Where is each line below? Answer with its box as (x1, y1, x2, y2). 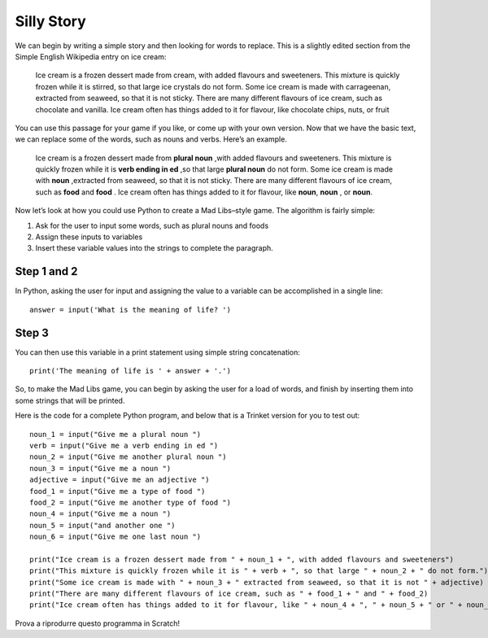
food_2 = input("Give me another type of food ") (29, 497, 232, 507)
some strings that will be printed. (15, 395, 125, 405)
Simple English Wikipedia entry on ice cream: (15, 51, 167, 61)
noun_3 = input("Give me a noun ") (29, 464, 172, 473)
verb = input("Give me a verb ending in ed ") (29, 440, 219, 450)
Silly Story (15, 12, 87, 30)
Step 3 (15, 326, 49, 339)
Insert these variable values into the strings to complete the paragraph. (35, 243, 274, 253)
